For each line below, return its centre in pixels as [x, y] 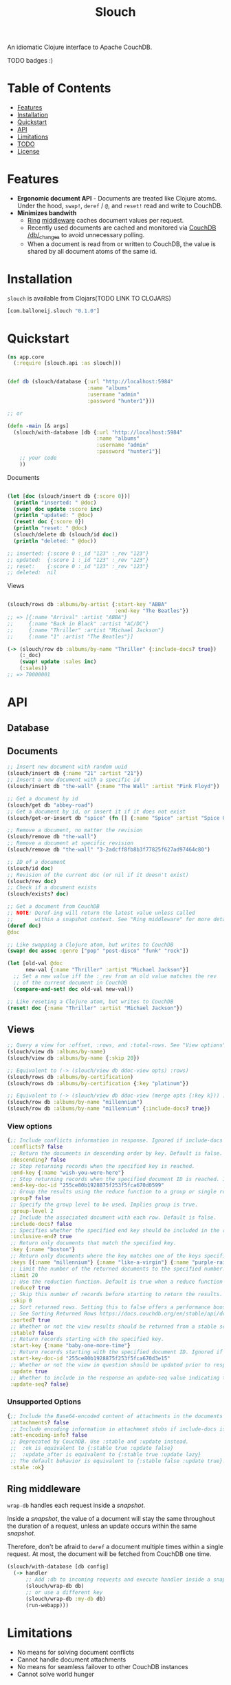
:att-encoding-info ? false [49, 1435]
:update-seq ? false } [40, 1384]
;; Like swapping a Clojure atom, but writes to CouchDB [90, 945]
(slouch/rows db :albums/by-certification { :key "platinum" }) [98, 1083]
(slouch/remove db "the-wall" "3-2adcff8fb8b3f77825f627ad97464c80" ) [109, 849]
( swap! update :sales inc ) [58, 662]
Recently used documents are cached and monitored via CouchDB [122, 228]
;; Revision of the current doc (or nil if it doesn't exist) [98, 875]
